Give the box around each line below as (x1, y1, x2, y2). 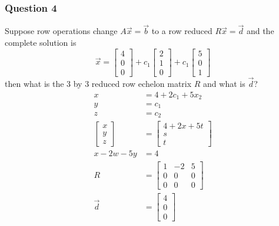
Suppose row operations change (5, 25, 118, 37)
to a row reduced (151, 25, 212, 37)
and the (246, 25, 274, 37)
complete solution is (5, 36, 77, 49)
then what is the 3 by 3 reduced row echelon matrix (5, 77, 192, 89)
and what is (203, 77, 245, 89)
